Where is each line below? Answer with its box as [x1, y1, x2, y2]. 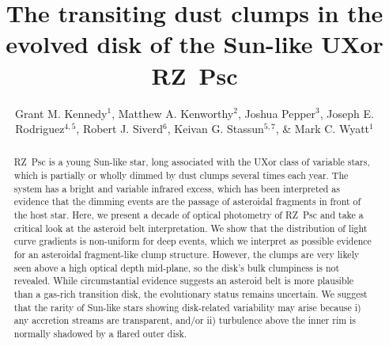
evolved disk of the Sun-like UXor [6, 28, 383, 60]
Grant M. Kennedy [15, 105, 108, 121]
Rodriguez [15, 120, 65, 137]
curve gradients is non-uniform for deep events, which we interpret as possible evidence [13, 234, 372, 248]
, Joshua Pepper [237, 105, 316, 121]
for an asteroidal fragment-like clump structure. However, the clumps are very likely [13, 248, 360, 261]
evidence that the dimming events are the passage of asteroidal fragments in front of [13, 195, 361, 208]
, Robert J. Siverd [76, 120, 164, 137]
